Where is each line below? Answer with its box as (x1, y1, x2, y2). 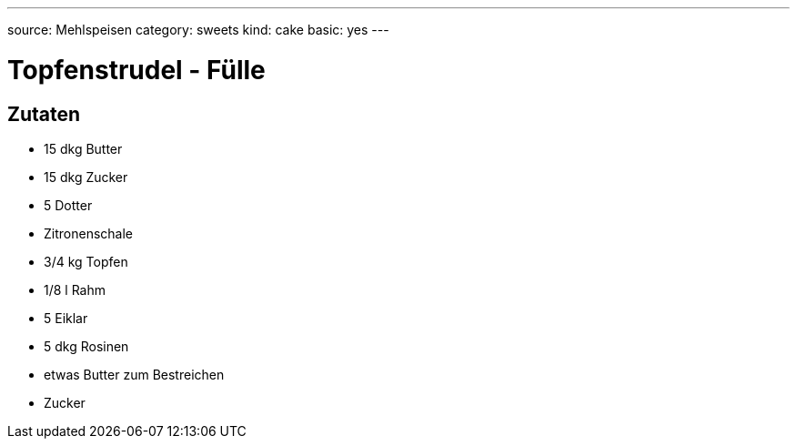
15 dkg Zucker (44, 168, 128, 185)
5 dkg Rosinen (44, 338, 129, 354)
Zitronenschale (44, 225, 133, 241)
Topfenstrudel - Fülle (7, 54, 266, 86)
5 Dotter (44, 197, 93, 213)
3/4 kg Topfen (44, 253, 128, 269)
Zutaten (7, 102, 81, 126)
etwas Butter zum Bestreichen (44, 366, 225, 382)
